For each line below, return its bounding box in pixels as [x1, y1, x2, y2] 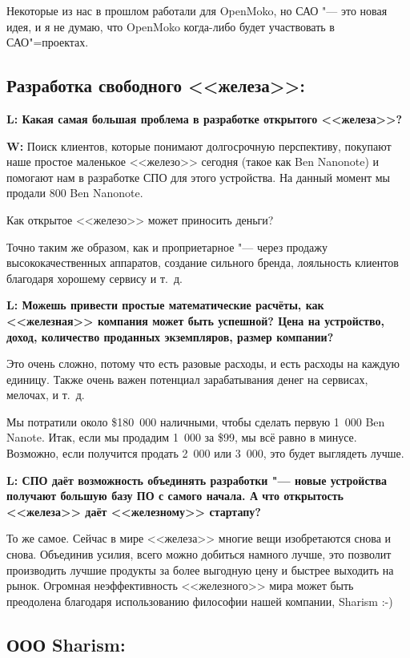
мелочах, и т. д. [6, 386, 85, 403]
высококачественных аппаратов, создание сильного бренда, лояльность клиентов [6, 254, 399, 271]
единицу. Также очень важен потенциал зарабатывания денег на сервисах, [6, 370, 368, 387]
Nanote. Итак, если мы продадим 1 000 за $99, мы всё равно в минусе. [6, 429, 357, 446]
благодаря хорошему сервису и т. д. [6, 269, 183, 286]
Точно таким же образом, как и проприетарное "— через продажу [6, 238, 328, 255]
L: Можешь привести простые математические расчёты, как [6, 297, 324, 313]
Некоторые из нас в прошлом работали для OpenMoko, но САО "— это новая [6, 2, 388, 18]
